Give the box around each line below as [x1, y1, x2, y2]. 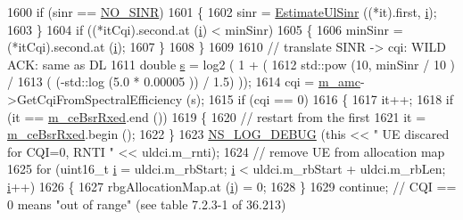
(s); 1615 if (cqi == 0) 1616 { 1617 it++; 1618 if [186, 89, 454, 108]
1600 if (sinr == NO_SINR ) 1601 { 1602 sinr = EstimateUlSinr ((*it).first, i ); [7, 3, 437, 20]
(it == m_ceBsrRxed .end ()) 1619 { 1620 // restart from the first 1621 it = [7, 107, 426, 126]
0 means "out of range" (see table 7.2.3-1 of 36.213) [7, 194, 286, 213]
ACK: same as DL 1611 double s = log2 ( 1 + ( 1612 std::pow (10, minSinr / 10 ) [7, 54, 456, 73]
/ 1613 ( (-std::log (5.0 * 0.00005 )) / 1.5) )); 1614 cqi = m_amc [7, 72, 360, 91]
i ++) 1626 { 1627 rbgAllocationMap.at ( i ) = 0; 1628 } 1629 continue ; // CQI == [7, 176, 457, 195]
